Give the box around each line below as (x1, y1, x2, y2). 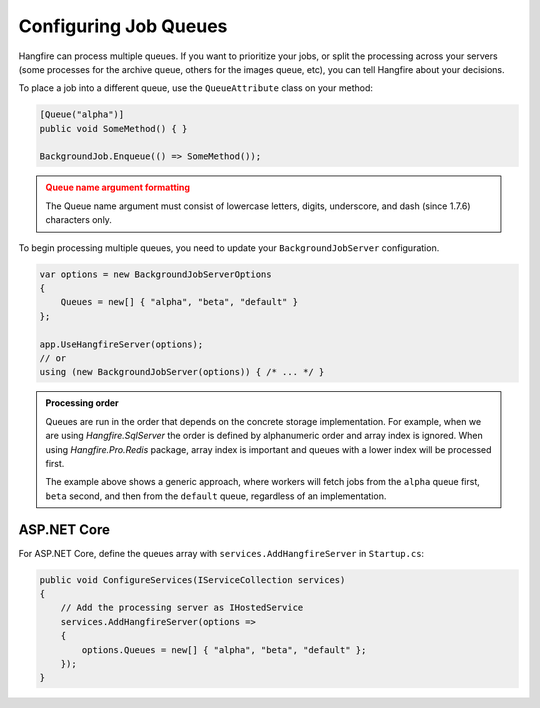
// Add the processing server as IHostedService (60, 602, 304, 614)
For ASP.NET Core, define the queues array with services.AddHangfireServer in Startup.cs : (18, 547, 425, 559)
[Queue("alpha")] (39, 109, 125, 120)
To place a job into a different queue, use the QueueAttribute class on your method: (18, 82, 374, 94)
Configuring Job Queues (18, 15, 228, 37)
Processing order (45, 397, 119, 409)
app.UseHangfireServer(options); (39, 338, 204, 350)
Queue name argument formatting (45, 181, 190, 194)
